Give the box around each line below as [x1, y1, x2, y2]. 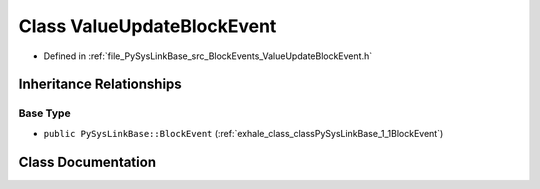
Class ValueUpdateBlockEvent [18, 15, 277, 37]
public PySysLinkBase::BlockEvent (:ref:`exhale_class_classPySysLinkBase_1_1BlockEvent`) [43, 127, 444, 139]
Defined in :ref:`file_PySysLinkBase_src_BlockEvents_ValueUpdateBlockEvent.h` [43, 50, 373, 62]
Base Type [18, 106, 71, 120]
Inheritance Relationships [18, 76, 182, 93]
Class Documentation [18, 153, 157, 170]
